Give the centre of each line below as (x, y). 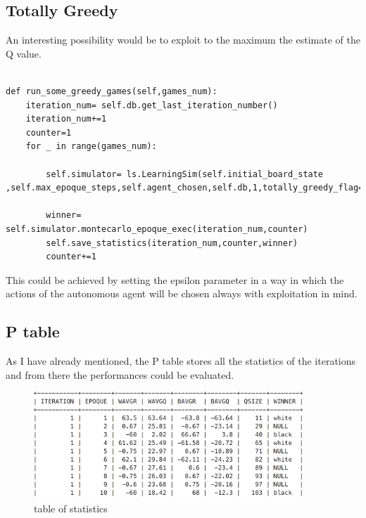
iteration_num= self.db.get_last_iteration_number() (152, 105)
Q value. (24, 53)
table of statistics (71, 508)
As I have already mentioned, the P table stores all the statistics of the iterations (181, 361)
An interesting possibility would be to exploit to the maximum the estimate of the (183, 40)
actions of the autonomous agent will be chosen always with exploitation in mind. (182, 293)
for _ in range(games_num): (91, 147)
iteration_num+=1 (66, 119)
